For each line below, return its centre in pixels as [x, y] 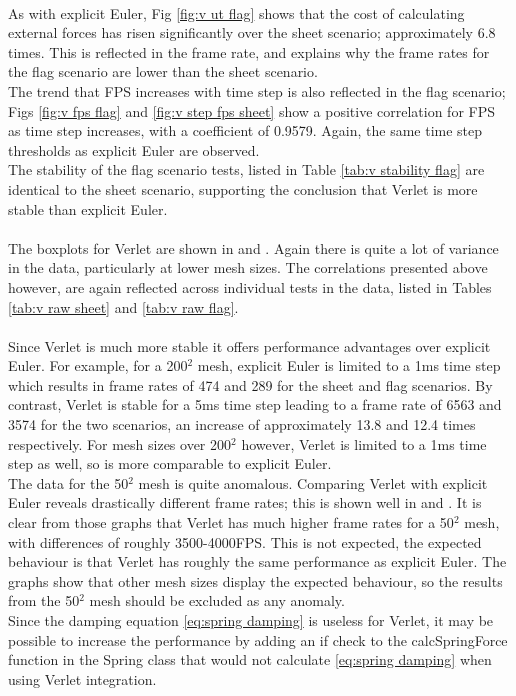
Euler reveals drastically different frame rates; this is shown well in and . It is [245, 502]
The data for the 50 [68, 482]
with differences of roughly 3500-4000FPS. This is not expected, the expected [245, 541]
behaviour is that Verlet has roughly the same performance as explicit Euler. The [257, 561]
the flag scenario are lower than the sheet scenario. [163, 71]
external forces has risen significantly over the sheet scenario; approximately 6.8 [252, 32]
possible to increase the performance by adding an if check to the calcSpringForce [258, 639]
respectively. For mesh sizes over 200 [120, 443]
